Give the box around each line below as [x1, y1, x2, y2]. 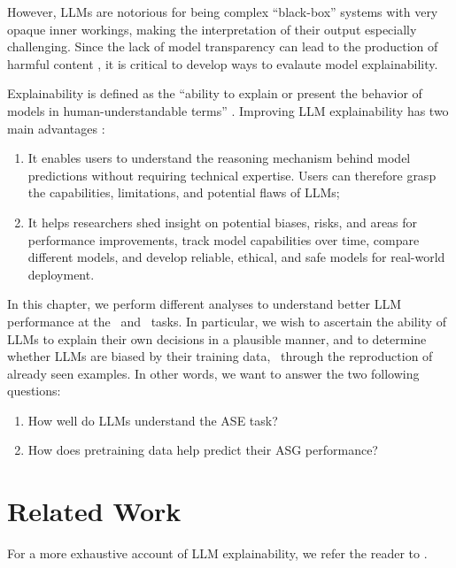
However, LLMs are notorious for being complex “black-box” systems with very [7, 3, 438, 20]
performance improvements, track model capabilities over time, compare [27, 230, 420, 249]
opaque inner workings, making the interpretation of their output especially [7, 19, 417, 38]
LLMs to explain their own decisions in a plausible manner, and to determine [7, 329, 427, 348]
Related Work [7, 493, 182, 529]
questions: [7, 381, 61, 400]
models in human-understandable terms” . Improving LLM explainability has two [7, 101, 449, 119]
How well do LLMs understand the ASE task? [27, 411, 278, 429]
